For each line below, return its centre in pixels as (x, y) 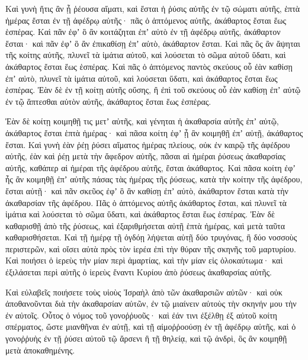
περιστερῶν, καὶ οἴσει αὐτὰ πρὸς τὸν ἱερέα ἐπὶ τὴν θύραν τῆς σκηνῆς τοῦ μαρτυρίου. (151, 248)
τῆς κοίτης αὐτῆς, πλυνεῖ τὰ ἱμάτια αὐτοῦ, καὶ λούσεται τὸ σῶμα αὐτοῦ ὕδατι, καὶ (146, 55)
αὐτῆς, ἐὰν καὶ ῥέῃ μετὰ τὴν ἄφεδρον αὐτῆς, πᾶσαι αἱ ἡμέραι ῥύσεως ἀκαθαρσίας (145, 156)
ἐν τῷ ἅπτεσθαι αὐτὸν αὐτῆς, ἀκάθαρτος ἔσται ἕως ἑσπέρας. (108, 101)
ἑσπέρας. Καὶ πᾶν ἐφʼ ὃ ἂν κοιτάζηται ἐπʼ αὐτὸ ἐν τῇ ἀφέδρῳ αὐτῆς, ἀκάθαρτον (143, 32)
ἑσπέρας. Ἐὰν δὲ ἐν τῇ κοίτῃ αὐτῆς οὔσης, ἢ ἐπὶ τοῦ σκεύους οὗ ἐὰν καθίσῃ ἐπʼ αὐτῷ (153, 90)
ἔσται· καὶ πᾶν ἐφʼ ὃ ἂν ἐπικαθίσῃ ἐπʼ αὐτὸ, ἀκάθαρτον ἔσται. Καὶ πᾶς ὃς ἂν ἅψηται (153, 43)
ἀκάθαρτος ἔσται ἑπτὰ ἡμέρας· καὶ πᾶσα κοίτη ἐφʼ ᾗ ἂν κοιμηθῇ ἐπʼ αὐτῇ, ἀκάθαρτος (154, 132)
